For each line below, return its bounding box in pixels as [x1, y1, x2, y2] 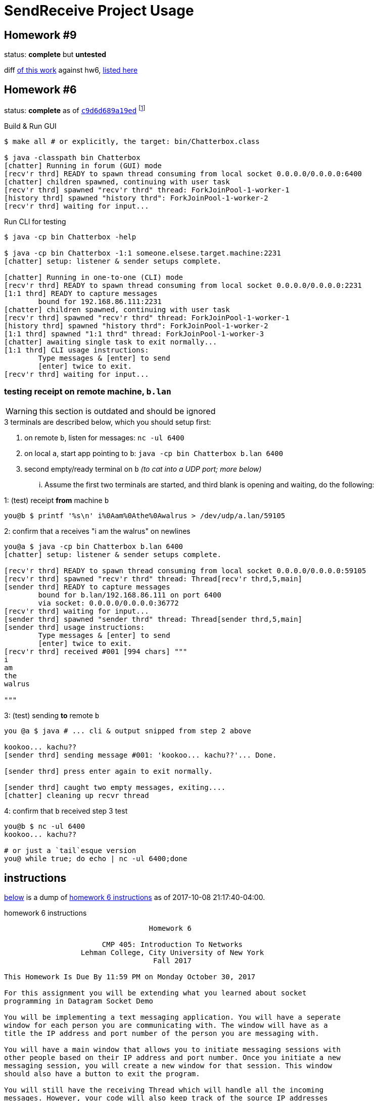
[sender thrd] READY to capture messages [4, 583, 170, 591]
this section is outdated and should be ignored [39, 406, 216, 417]
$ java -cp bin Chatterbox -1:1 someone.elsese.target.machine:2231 [4, 248, 281, 257]
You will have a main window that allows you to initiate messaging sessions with [4, 1045, 341, 1054]
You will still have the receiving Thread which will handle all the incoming [4, 1086, 324, 1094]
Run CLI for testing [4, 217, 66, 226]
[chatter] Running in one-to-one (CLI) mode [4, 273, 183, 281]
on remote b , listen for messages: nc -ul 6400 [24, 433, 184, 442]
